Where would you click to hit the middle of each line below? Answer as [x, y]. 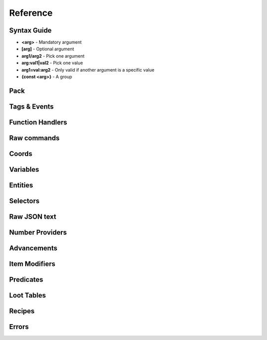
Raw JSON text [33, 216]
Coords [21, 154]
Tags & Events [31, 106]
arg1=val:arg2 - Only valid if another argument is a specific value [88, 70]
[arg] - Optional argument [48, 49]
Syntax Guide [30, 30]
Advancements [33, 248]
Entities [21, 185]
